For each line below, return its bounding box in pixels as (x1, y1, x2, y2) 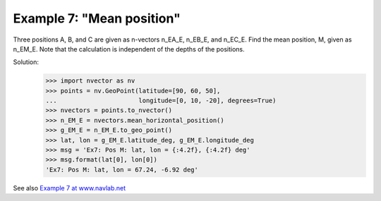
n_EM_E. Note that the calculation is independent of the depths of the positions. (13, 44, 245, 53)
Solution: (13, 58, 39, 66)
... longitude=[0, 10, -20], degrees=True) (45, 97, 277, 105)
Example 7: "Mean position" (13, 11, 181, 26)
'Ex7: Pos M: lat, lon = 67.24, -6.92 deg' (45, 166, 199, 173)
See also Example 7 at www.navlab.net (13, 183, 126, 192)
